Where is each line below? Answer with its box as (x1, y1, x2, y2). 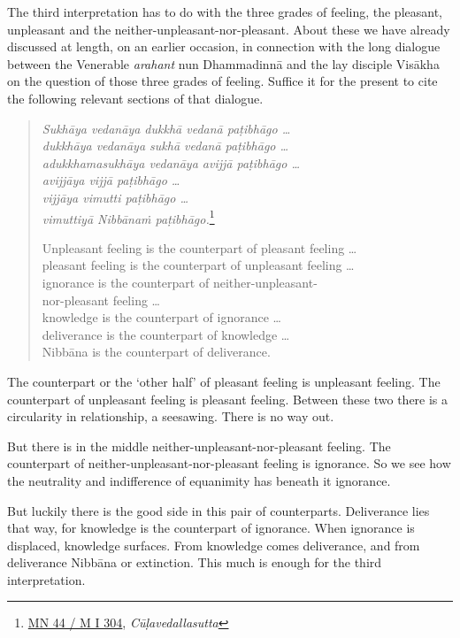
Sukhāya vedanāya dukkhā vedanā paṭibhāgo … (42, 119, 291, 137)
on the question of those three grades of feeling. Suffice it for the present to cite (7, 72, 438, 90)
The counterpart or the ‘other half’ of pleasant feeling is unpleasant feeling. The (7, 372, 441, 390)
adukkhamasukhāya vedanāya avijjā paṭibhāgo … (42, 153, 300, 172)
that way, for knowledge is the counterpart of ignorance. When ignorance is (7, 519, 415, 537)
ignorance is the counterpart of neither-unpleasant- (42, 273, 318, 291)
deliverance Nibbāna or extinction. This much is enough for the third (7, 553, 382, 572)
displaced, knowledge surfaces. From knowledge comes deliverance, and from (7, 535, 420, 554)
